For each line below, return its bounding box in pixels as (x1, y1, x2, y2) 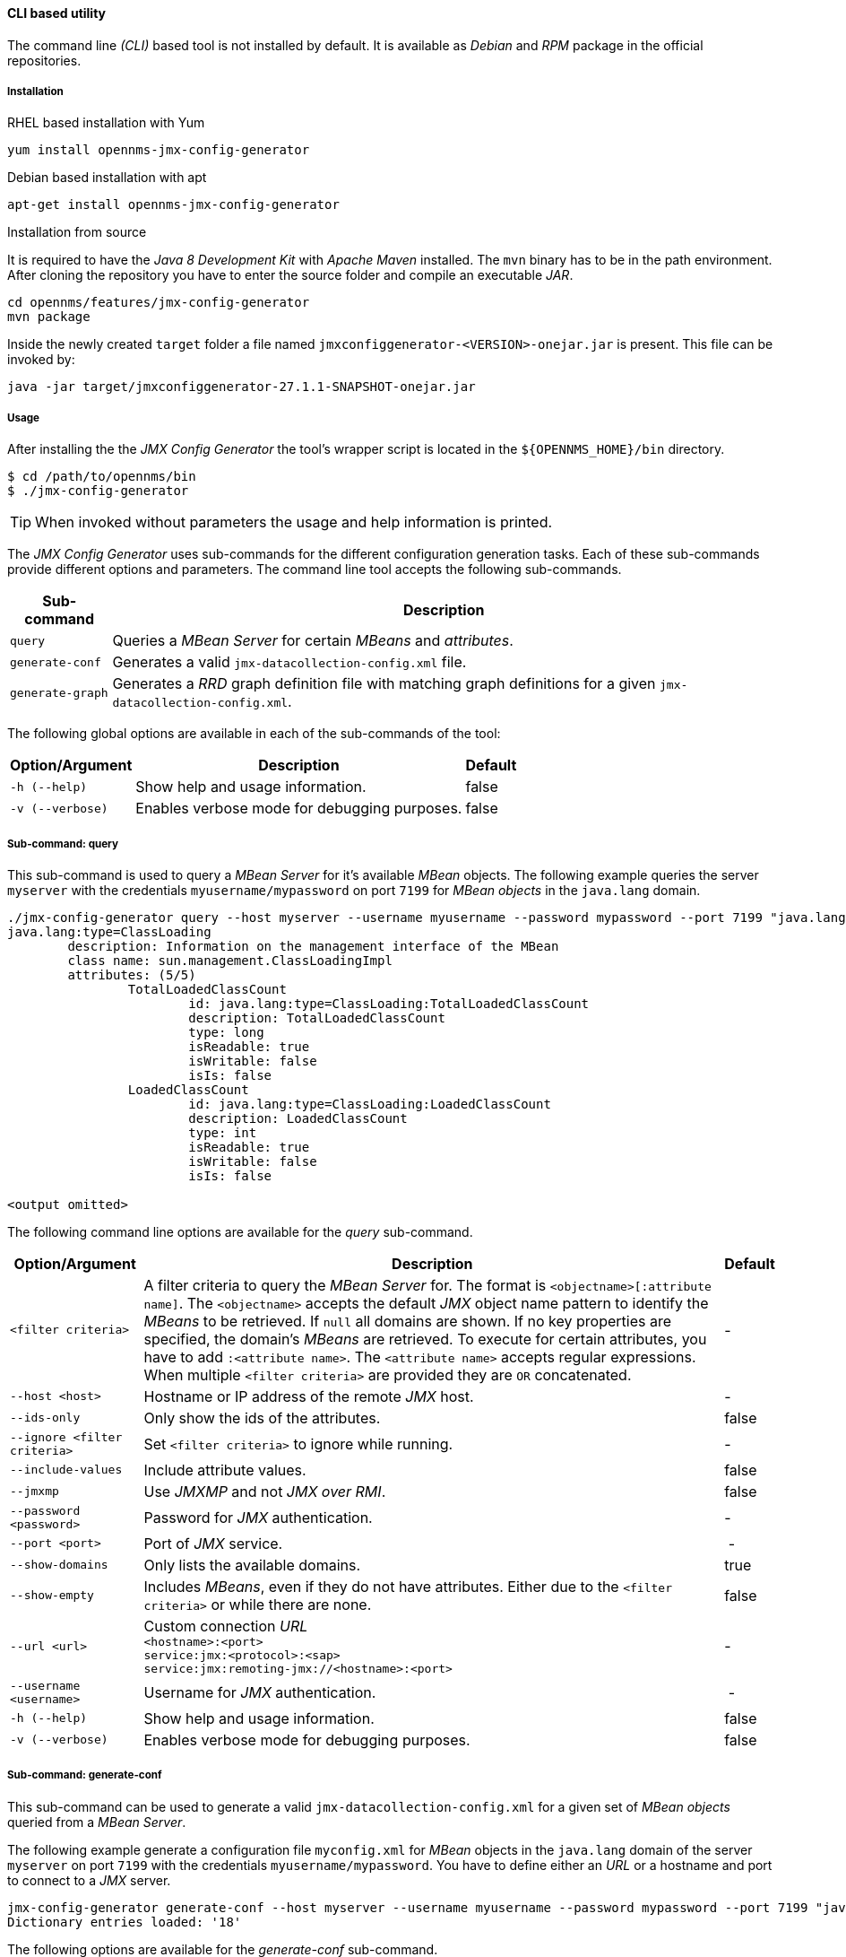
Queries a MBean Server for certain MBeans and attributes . (112, 631, 514, 650)
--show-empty (10, 1588, 94, 1603)
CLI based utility (7, 5, 107, 21)
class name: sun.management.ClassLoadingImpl (67, 952, 393, 968)
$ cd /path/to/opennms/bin (7, 469, 196, 484)
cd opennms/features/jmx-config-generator (7, 295, 310, 310)
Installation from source (7, 224, 147, 240)
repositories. (7, 52, 82, 68)
